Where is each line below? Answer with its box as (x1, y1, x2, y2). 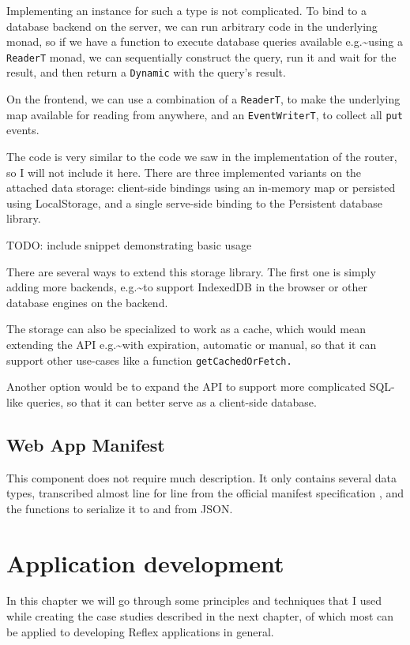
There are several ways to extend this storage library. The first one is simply (6, 263, 376, 279)
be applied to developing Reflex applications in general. (6, 623, 274, 639)
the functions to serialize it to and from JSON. (6, 500, 233, 516)
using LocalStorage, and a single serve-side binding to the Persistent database (6, 194, 382, 211)
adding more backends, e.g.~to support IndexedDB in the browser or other (6, 279, 368, 295)
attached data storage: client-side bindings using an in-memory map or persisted (6, 179, 396, 196)
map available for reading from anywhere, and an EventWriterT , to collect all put (6, 106, 403, 122)
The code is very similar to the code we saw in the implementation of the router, (6, 148, 397, 164)
